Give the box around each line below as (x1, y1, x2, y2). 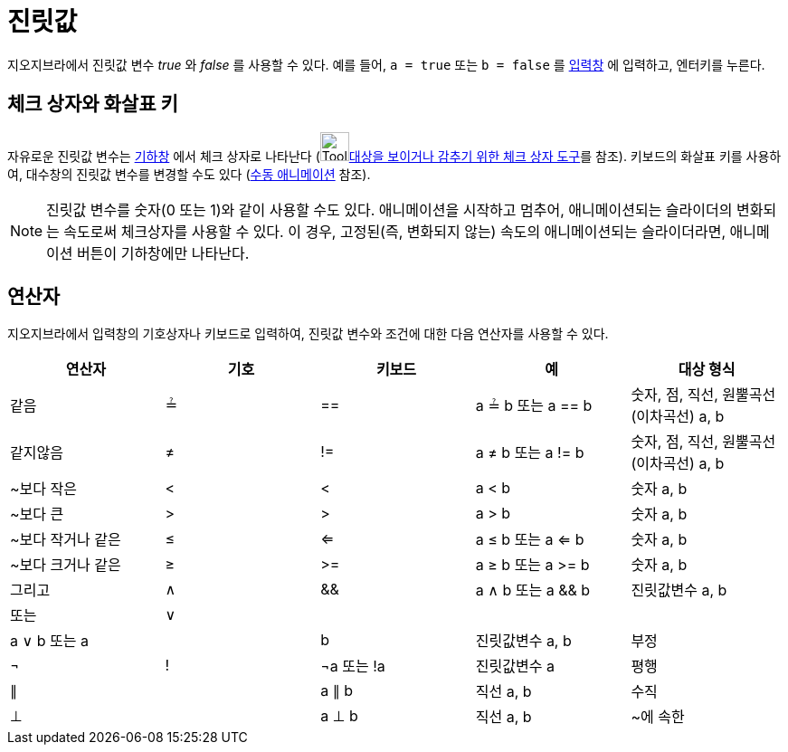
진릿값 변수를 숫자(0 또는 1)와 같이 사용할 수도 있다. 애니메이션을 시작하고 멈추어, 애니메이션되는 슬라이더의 (46, 200, 733, 219)
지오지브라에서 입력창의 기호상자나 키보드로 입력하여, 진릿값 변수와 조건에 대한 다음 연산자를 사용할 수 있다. (7, 326, 609, 342)
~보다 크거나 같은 (10, 556, 121, 575)
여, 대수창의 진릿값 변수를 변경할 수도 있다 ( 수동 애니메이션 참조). (7, 166, 371, 182)
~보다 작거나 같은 (10, 530, 121, 549)
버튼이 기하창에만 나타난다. (77, 243, 250, 262)
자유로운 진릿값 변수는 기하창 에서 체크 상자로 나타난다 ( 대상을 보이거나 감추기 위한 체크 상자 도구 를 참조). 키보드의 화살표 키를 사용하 (7, 148, 782, 164)
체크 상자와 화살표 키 (7, 92, 178, 116)
